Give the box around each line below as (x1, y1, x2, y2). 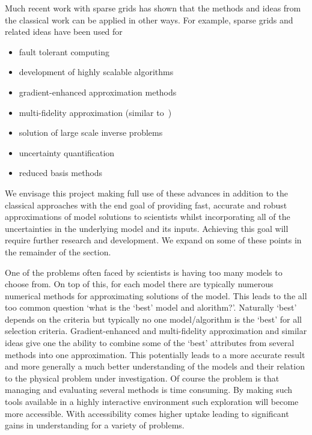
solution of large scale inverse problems (19, 126, 163, 139)
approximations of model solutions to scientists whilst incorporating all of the (5, 210, 290, 223)
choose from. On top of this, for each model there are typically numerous (5, 278, 274, 290)
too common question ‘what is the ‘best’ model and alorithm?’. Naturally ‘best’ (5, 301, 297, 314)
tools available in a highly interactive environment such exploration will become (5, 395, 299, 408)
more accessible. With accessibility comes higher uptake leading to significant (5, 407, 289, 419)
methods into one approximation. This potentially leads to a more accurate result (5, 348, 305, 360)
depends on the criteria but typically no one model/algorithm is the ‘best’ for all (5, 312, 302, 325)
